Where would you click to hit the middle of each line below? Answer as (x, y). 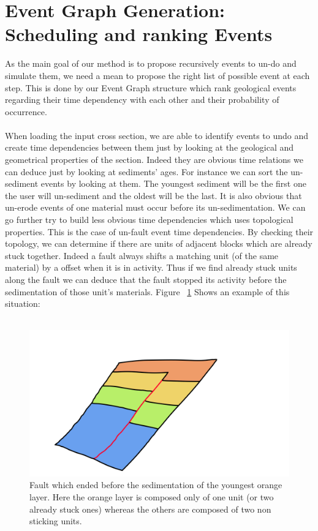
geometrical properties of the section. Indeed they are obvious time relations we (154, 160)
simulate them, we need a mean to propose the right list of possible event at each (157, 75)
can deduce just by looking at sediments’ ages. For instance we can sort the (146, 171)
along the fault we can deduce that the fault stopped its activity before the (146, 279)
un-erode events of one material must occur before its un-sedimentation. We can (155, 207)
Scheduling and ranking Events (139, 34)
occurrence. (26, 111)
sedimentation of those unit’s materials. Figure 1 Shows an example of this (147, 291)
